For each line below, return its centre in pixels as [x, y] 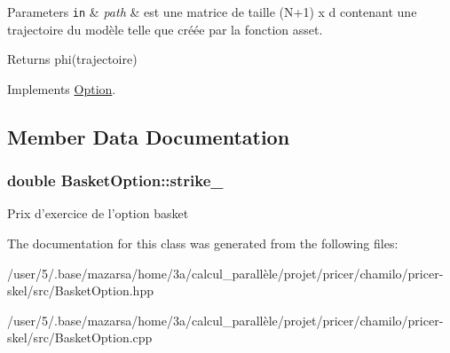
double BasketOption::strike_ [115, 180]
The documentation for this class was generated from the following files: [203, 243]
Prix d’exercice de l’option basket [98, 213]
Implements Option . [62, 88]
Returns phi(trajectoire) [72, 59]
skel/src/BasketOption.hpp [80, 290]
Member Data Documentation [149, 136]
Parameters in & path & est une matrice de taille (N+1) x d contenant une [212, 12]
